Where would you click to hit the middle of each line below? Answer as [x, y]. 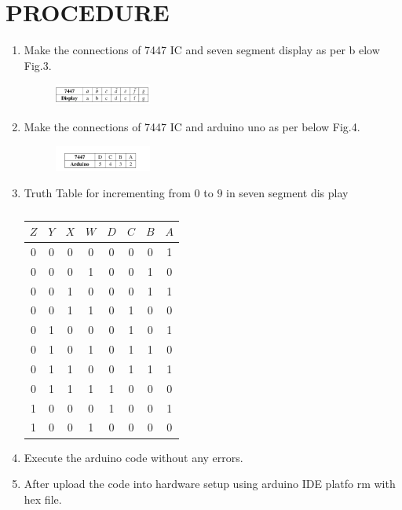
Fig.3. [38, 65]
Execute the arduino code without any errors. [133, 457]
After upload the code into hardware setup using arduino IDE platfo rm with [210, 484]
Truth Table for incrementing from [107, 193]
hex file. [43, 499]
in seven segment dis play [287, 193]
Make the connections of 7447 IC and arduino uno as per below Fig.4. [192, 127]
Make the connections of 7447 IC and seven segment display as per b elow [202, 50]
